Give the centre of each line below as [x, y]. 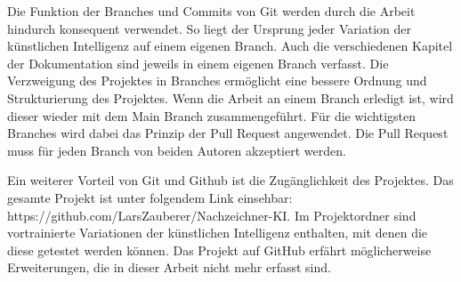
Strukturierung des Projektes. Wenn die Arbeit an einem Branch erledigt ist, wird [230, 97]
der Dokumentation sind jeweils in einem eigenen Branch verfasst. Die [198, 63]
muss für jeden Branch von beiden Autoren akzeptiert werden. [177, 150]
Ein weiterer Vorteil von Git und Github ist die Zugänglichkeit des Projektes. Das [230, 180]
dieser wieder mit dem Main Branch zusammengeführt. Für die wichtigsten [212, 115]
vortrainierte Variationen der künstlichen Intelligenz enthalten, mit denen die [218, 233]
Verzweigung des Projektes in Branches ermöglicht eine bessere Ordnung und [217, 81]
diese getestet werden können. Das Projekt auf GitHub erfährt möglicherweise [219, 250]
